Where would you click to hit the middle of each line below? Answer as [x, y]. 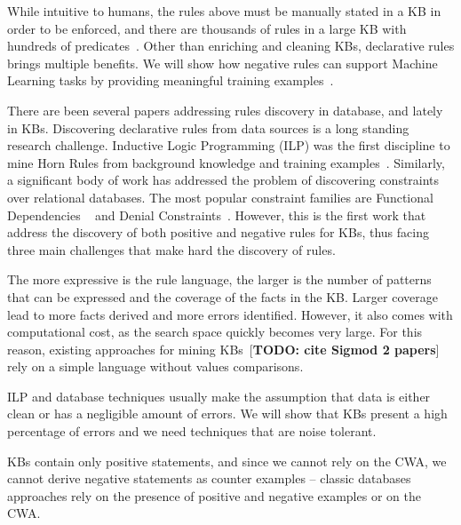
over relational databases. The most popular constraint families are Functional [220, 197]
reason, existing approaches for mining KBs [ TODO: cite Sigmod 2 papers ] [223, 349]
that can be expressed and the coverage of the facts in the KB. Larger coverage [223, 296]
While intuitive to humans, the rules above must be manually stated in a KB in [224, 11]
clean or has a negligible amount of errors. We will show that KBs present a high [227, 414]
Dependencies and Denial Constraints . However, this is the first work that [217, 215]
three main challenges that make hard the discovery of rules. [171, 249]
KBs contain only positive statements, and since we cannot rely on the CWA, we [227, 461]
